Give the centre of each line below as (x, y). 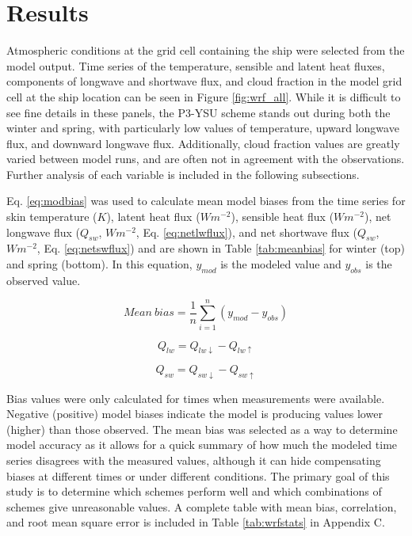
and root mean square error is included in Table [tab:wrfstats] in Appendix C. (196, 522)
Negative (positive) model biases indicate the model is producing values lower (195, 414)
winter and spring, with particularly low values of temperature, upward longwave (203, 128)
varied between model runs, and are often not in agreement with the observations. (206, 159)
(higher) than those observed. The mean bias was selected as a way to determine (202, 429)
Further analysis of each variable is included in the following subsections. (183, 174)
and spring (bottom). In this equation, (99, 264)
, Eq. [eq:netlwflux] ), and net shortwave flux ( (247, 232)
